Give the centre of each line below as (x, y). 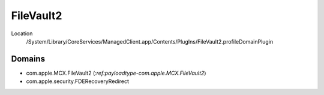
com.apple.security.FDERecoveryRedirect (77, 81)
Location (22, 33)
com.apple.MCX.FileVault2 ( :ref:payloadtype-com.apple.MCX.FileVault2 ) (116, 73)
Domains (28, 59)
